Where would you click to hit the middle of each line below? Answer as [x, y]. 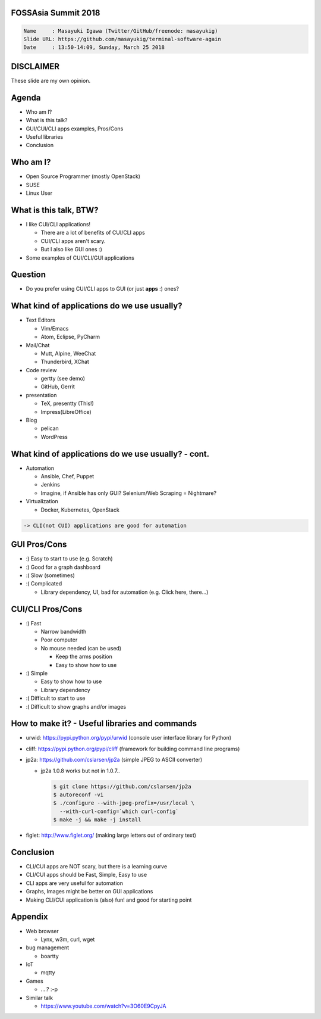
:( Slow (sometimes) [51, 575]
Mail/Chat [38, 345]
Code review [41, 370]
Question [28, 275]
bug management [48, 948]
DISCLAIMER [35, 66]
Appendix [29, 917]
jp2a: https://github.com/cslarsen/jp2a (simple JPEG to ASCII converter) [114, 760]
